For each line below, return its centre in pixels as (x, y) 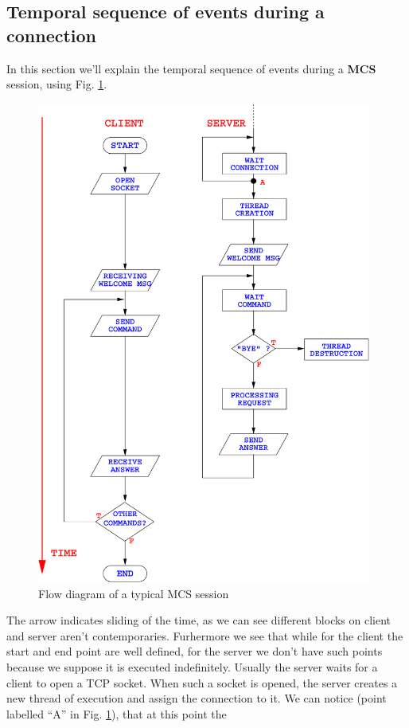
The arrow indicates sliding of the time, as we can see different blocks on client (199, 620)
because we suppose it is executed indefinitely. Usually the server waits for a (192, 667)
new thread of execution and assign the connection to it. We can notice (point (197, 698)
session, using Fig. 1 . (57, 84)
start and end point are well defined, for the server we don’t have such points (195, 651)
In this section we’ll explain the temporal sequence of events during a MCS (191, 68)
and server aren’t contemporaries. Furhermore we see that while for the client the (205, 635)
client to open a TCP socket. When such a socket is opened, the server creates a (202, 682)
